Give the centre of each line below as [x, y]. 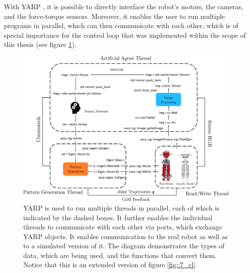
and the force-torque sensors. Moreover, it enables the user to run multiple [115, 16]
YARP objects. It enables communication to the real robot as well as [125, 236]
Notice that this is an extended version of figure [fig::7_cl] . [110, 265]
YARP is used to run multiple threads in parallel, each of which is [121, 207]
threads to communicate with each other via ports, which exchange [123, 227]
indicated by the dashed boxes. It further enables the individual [118, 217]
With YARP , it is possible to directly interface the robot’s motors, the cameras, [124, 6]
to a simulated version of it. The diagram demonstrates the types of [124, 246]
